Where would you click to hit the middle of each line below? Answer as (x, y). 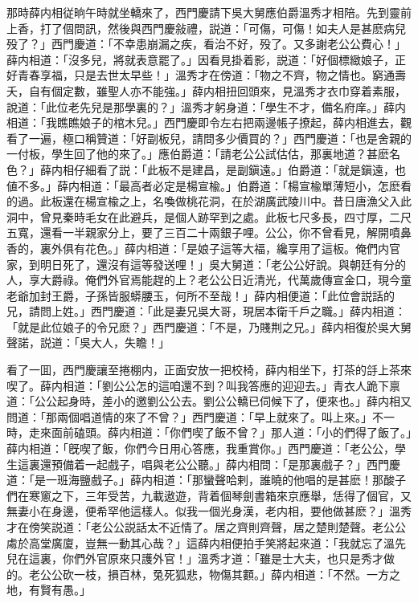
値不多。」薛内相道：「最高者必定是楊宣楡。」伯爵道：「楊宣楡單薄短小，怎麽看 (209, 185)
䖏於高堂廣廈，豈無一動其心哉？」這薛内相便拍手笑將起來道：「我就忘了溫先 (206, 542)
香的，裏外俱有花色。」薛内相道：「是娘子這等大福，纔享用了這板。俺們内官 (203, 248)
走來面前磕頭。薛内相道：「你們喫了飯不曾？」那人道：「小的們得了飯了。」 (220, 432)
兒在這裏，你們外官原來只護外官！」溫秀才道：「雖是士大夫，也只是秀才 (195, 558)
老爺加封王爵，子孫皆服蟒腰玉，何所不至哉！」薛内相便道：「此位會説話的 (201, 295)
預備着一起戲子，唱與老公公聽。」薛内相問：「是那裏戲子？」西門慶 (225, 464)
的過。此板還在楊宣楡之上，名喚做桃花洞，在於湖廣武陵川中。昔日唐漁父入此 (209, 201)
